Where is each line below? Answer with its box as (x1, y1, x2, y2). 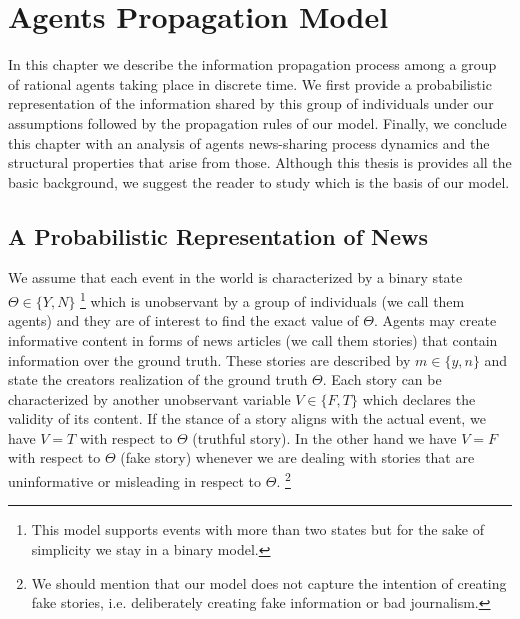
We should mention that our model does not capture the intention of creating (31, 572, 507, 593)
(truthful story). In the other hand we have (192, 427, 457, 448)
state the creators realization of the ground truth (8, 369, 308, 390)
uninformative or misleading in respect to (8, 470, 262, 491)
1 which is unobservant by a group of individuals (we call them (80, 288, 465, 311)
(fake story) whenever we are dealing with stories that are (120, 447, 475, 468)
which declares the (362, 388, 476, 409)
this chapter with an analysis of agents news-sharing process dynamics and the (8, 132, 490, 153)
